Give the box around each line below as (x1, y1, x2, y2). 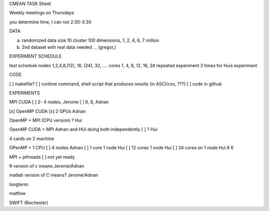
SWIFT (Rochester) (9, 200, 48, 206)
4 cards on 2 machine (9, 135, 54, 141)
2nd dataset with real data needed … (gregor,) (21, 44, 117, 50)
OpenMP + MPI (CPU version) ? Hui (9, 117, 82, 123)
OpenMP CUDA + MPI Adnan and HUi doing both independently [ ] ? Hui (9, 126, 158, 132)
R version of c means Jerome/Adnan (9, 163, 85, 169)
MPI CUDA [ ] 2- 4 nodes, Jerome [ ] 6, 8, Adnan (9, 99, 109, 105)
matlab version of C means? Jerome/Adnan (9, 172, 99, 178)
